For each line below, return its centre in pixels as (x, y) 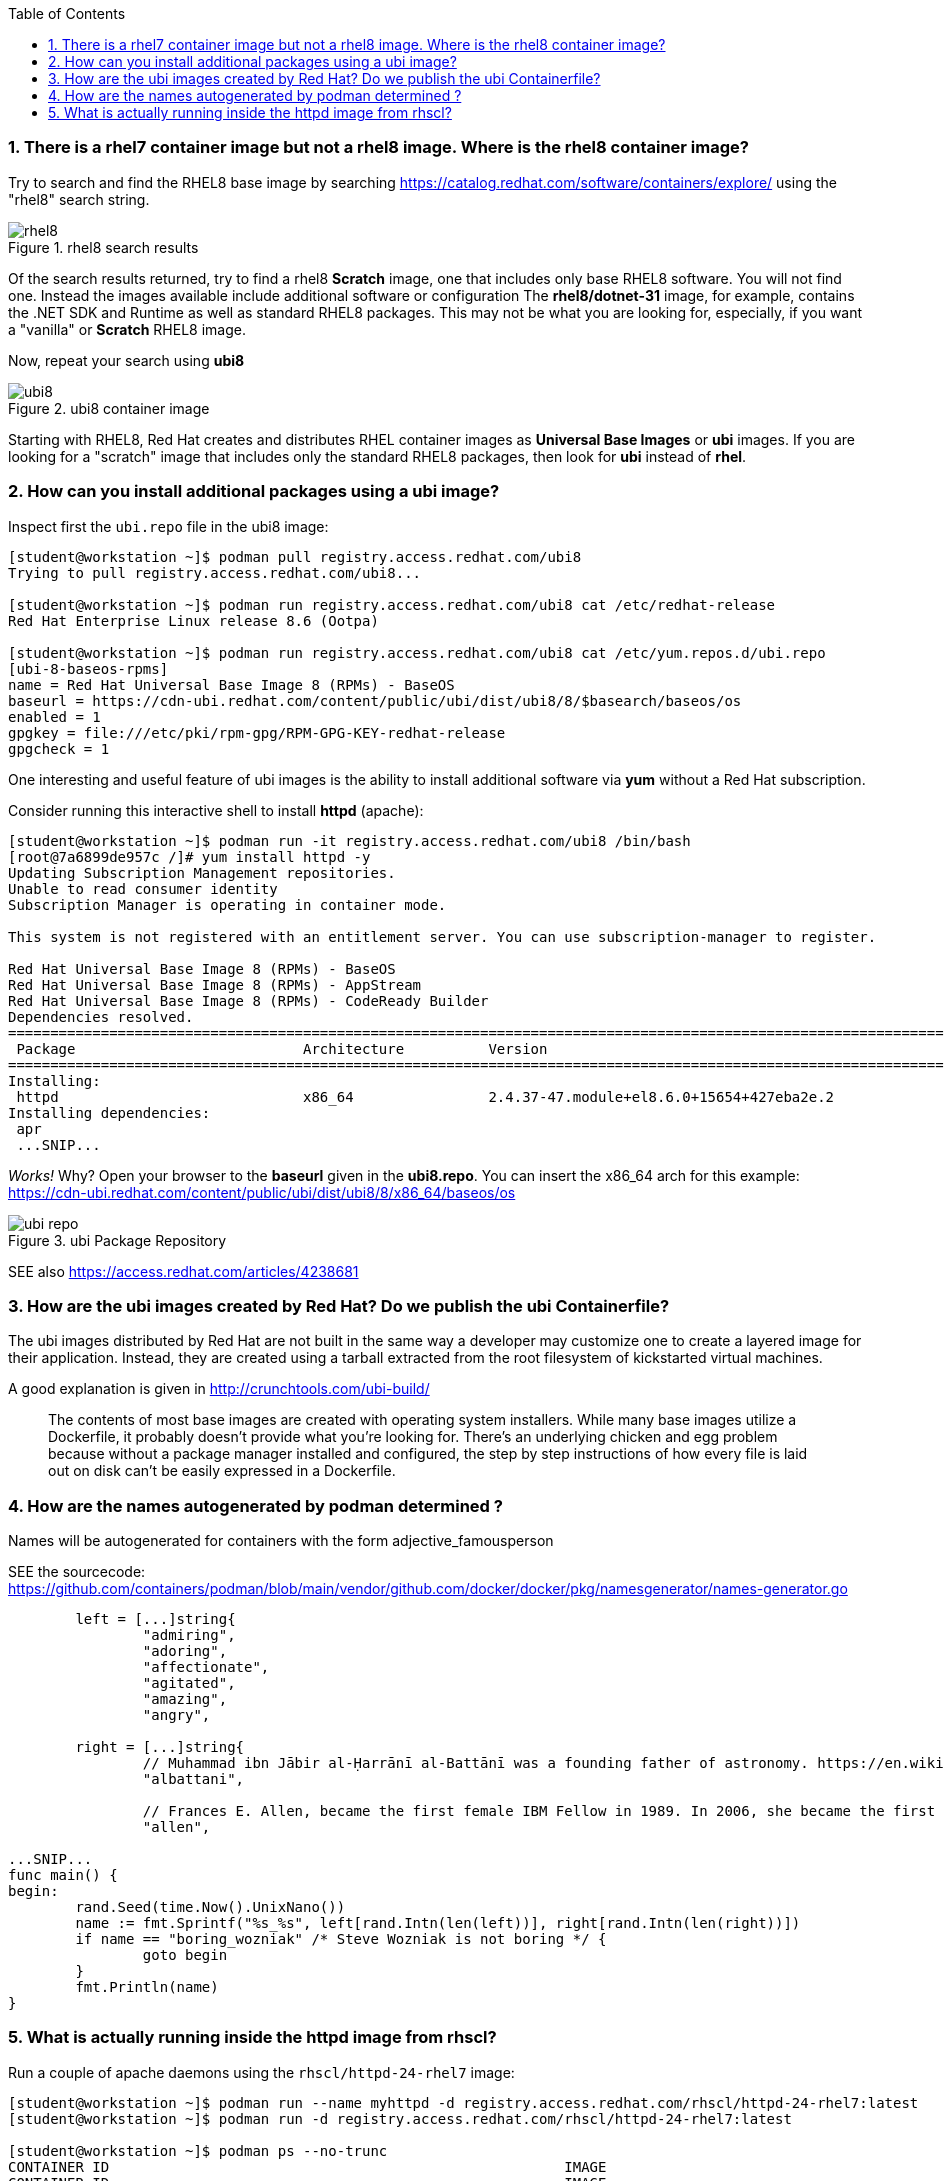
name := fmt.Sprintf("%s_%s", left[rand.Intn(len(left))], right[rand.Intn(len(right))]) (438, 1923)
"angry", (176, 1715)
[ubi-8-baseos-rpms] (88, 668)
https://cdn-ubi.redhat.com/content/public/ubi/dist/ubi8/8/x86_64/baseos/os (262, 1192)
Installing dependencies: (109, 1112)
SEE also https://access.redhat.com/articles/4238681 (183, 1271)
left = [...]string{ (155, 1619)
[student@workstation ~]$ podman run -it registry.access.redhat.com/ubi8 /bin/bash (349, 840)
